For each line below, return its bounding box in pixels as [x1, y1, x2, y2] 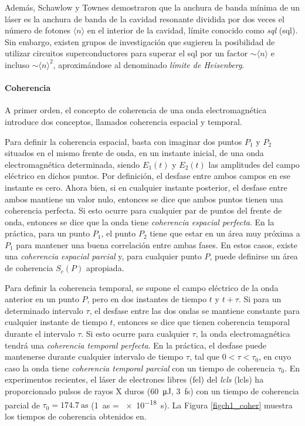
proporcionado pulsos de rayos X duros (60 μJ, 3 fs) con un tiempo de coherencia [5, 385, 299, 397]
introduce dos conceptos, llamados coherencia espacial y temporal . [5, 115, 242, 127]
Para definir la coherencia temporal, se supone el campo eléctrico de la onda [5, 281, 279, 293]
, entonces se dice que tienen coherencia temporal [113, 316, 290, 328]
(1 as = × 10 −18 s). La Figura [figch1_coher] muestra [91, 397, 293, 411]
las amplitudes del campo [208, 158, 300, 170]
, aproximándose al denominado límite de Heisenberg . [53, 58, 245, 70]
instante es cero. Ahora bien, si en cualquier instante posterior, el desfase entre [5, 181, 287, 193]
